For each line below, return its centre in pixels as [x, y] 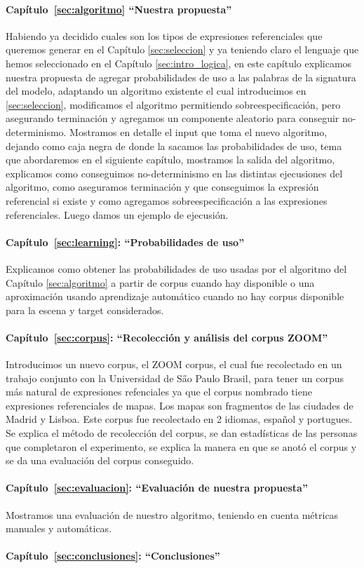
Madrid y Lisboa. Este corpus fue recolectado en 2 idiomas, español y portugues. [179, 419]
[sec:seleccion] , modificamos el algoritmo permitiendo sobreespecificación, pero [173, 104]
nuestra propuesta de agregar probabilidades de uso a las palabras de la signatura [181, 77]
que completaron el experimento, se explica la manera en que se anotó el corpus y [181, 446]
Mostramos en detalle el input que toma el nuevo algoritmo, [198, 131]
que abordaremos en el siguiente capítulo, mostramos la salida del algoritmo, [170, 160]
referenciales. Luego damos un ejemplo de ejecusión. [117, 214]
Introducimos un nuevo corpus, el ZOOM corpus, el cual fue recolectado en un [174, 364]
